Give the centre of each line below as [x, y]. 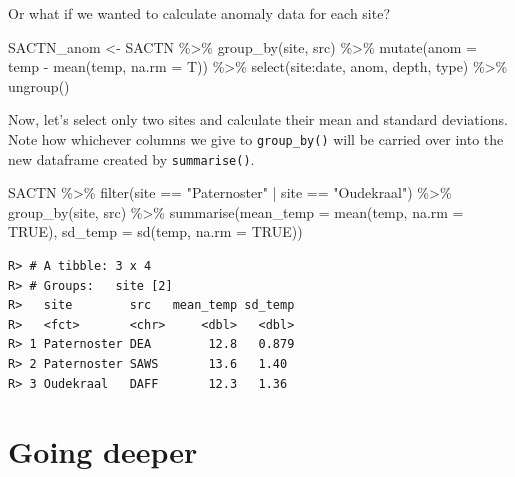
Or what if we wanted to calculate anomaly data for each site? [199, 13]
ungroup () [39, 85]
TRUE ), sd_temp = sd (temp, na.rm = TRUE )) [155, 231]
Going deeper [103, 451]
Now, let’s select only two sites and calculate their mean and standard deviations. [258, 119]
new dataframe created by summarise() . [131, 158]
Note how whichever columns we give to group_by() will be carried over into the [256, 138]
